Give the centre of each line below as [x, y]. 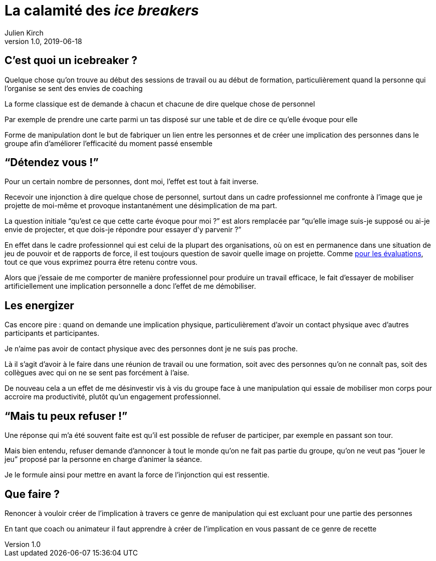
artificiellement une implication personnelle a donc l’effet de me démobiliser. [130, 286]
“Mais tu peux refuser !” [66, 416]
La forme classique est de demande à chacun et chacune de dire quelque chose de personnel [160, 104]
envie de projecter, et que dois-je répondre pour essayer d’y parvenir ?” [123, 230]
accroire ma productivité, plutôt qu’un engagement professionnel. [113, 397]
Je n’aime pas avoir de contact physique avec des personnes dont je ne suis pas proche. [151, 349]
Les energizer [39, 305]
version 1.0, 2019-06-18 [43, 41]
